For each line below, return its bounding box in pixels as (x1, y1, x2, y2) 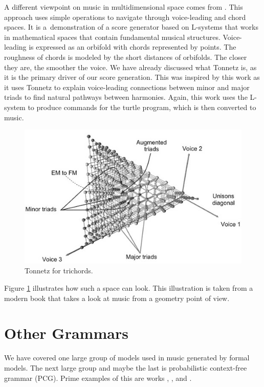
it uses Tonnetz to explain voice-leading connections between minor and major (4, 81, 250, 92)
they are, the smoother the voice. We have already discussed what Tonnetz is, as (4, 61, 257, 72)
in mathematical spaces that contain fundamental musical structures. (4, 31, 221, 42)
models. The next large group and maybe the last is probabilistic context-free (4, 362, 247, 373)
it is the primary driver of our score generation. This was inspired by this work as (4, 72, 260, 82)
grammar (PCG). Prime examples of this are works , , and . (4, 372, 192, 383)
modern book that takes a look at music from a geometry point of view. (4, 292, 230, 303)
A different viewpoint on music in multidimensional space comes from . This (4, 2, 243, 12)
